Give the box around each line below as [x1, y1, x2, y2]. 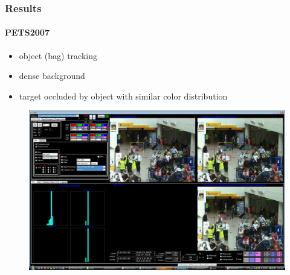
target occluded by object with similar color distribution [19, 89, 228, 102]
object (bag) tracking [19, 49, 97, 62]
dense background [19, 69, 85, 82]
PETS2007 [5, 26, 50, 39]
